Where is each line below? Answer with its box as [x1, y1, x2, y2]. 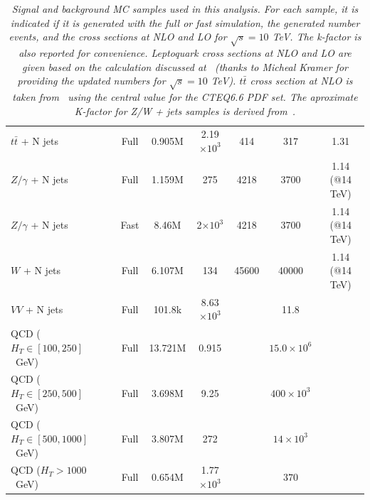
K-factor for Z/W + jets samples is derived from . [74, 103, 296, 118]
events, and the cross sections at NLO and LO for [9, 29, 227, 44]
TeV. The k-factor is [272, 29, 361, 44]
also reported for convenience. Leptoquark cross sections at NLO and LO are [18, 45, 351, 60]
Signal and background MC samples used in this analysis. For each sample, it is [11, 1, 359, 16]
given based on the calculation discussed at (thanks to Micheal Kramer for [22, 59, 348, 74]
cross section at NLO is [250, 73, 353, 88]
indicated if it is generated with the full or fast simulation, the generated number [10, 15, 360, 30]
